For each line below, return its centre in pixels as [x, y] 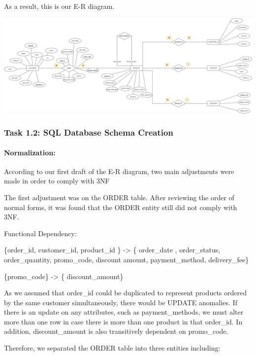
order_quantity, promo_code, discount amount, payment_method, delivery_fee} [127, 259]
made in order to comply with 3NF [57, 181]
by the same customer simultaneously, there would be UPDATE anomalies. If [121, 302]
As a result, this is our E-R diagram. [59, 6]
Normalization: [30, 152]
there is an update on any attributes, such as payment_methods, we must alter [124, 312]
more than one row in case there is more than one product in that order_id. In [123, 321]
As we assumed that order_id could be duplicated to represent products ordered [125, 293]
